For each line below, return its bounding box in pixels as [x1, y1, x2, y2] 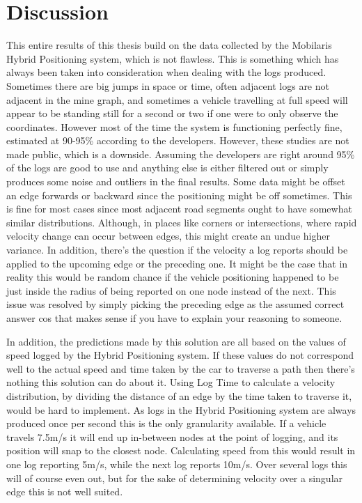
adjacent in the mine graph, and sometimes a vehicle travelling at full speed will [6, 92, 348, 107]
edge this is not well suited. [6, 484, 123, 499]
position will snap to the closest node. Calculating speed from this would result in [6, 443, 356, 458]
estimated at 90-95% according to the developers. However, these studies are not [6, 133, 349, 148]
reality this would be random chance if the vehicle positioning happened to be [6, 270, 339, 284]
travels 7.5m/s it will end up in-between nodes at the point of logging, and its [6, 429, 338, 444]
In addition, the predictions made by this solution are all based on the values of [6, 334, 346, 348]
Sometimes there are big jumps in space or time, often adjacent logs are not [6, 78, 329, 93]
